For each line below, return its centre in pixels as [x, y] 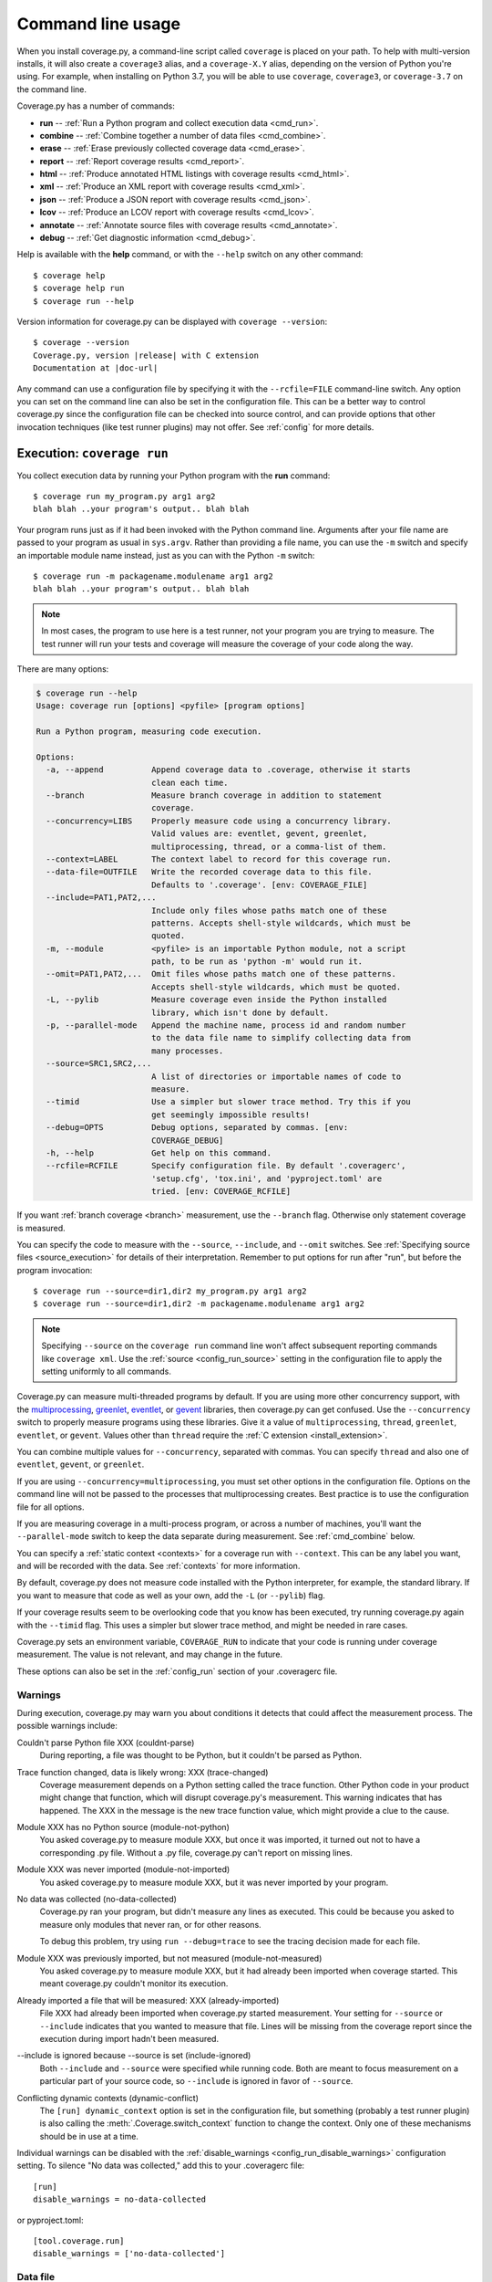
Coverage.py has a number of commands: [96, 106]
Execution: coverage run [92, 453]
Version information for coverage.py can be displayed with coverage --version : [172, 321]
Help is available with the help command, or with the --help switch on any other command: [190, 255]
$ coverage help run [79, 288]
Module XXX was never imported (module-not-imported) [123, 1869]
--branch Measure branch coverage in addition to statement [214, 796]
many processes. [187, 1051]
